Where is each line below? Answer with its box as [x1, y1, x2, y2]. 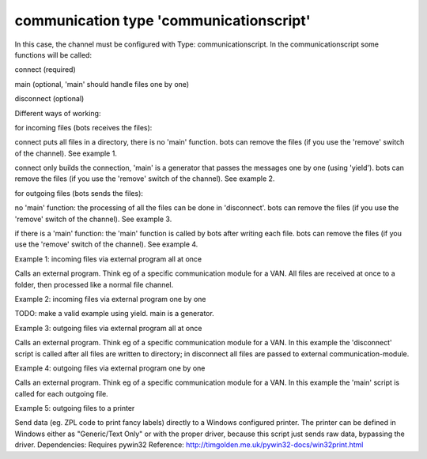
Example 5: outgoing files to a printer [14, 404, 135, 413]
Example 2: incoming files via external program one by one [14, 294, 206, 303]
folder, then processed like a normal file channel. [14, 280, 174, 289]
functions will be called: [14, 50, 93, 59]
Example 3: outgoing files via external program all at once [14, 323, 202, 333]
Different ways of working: [14, 108, 101, 118]
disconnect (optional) [14, 94, 85, 103]
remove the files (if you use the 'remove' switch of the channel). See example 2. [14, 174, 275, 183]
